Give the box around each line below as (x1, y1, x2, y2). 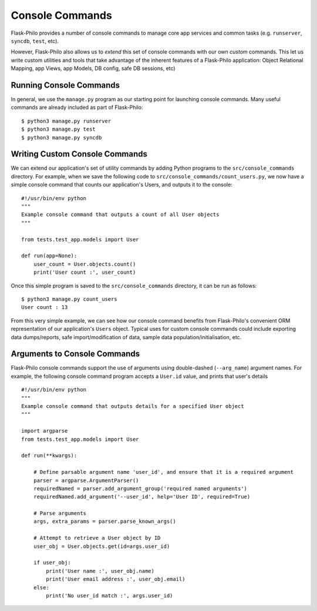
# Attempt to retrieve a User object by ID (33, 534, 161, 542)
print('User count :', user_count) (33, 269, 136, 276)
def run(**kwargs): (21, 452, 77, 459)
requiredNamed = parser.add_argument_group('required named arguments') (33, 485, 248, 492)
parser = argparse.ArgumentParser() (33, 477, 139, 484)
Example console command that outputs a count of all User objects (21, 211, 220, 218)
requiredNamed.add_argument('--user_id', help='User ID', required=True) (33, 493, 251, 500)
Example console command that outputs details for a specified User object (21, 403, 244, 409)
